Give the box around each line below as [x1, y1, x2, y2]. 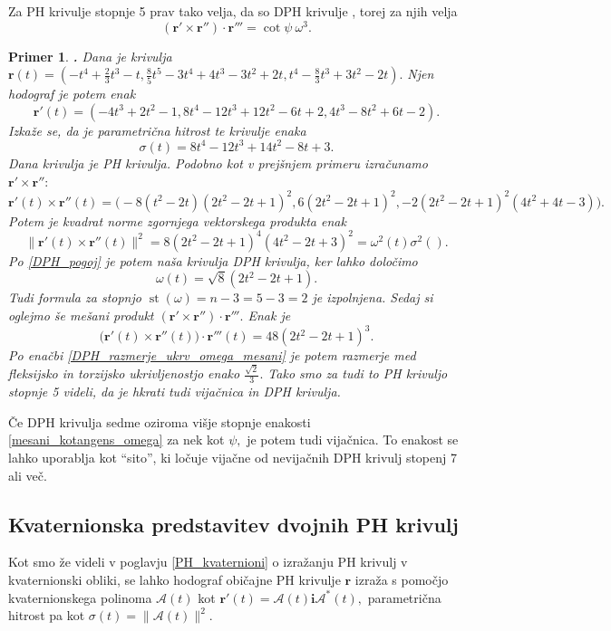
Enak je [247, 305, 291, 324]
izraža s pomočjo [354, 569, 449, 588]
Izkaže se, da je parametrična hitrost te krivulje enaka [8, 120, 306, 139]
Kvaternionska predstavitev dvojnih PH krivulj [8, 510, 459, 538]
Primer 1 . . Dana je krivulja [8, 46, 172, 65]
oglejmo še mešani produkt [8, 305, 154, 324]
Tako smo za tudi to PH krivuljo [267, 364, 448, 383]
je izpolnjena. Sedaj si [312, 288, 433, 307]
